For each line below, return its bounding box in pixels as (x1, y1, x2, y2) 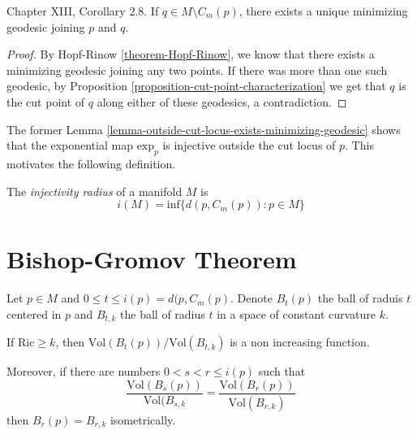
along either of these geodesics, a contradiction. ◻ (97, 93, 347, 110)
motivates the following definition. (6, 154, 176, 172)
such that (258, 363, 306, 380)
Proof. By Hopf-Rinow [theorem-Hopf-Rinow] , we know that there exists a (6, 46, 375, 63)
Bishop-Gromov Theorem (6, 242, 297, 276)
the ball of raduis (317, 289, 403, 307)
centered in (6, 305, 62, 322)
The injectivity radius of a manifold (6, 182, 183, 199)
